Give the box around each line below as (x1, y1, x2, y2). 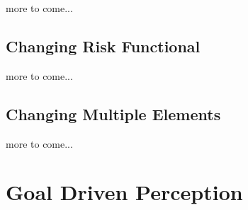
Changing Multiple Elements (6, 103, 221, 124)
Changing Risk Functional (6, 35, 201, 57)
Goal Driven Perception (6, 177, 243, 206)
